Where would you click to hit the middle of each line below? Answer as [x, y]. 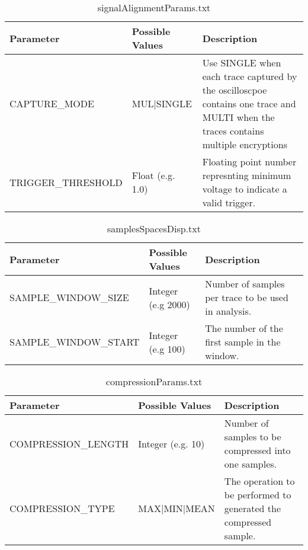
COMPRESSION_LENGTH [69, 443]
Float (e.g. [153, 175]
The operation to [259, 481]
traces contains [233, 131]
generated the [253, 508]
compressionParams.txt [154, 381]
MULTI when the [238, 117]
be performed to [258, 495]
